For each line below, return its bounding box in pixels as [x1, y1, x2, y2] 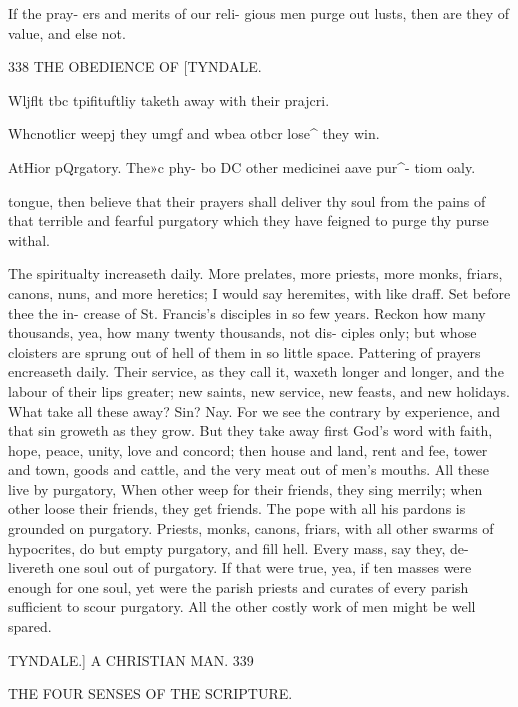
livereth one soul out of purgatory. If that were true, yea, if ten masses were [8, 557, 472, 578]
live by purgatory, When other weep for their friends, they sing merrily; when [8, 478, 483, 499]
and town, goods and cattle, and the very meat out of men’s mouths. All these [8, 459, 489, 480]
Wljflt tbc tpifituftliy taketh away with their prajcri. [8, 89, 330, 110]
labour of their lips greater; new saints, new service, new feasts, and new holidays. [8, 380, 510, 401]
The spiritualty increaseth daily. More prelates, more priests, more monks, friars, [8, 263, 503, 284]
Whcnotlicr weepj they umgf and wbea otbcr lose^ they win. [8, 123, 380, 144]
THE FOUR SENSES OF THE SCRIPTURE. [8, 683, 293, 704]
